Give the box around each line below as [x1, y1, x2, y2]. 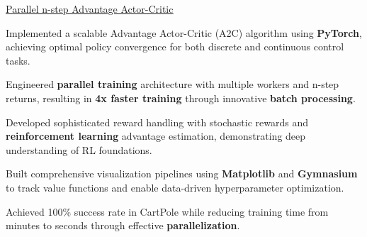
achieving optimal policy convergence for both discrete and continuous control [6, 39, 344, 54]
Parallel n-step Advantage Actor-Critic [6, 1, 174, 16]
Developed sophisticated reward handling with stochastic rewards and [6, 114, 308, 129]
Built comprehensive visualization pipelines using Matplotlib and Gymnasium [6, 166, 358, 181]
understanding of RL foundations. [6, 142, 152, 157]
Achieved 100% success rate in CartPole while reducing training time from [6, 204, 329, 219]
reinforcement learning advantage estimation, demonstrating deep [6, 128, 306, 143]
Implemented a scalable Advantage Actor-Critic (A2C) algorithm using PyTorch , [6, 25, 362, 40]
